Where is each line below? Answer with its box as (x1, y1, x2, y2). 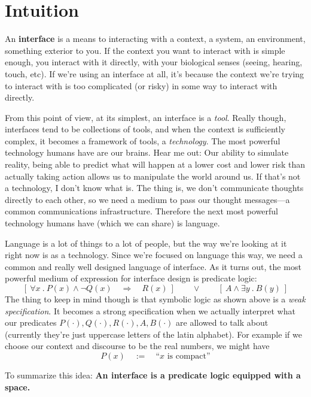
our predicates (5, 316, 57, 329)
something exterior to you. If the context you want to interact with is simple (5, 44, 285, 56)
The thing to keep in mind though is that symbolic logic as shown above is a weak (5, 293, 306, 305)
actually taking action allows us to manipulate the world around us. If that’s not (5, 169, 301, 182)
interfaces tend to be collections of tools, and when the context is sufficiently (5, 123, 285, 135)
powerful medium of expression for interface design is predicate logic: (5, 272, 257, 284)
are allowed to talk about (176, 316, 269, 329)
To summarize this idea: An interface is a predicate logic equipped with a (5, 368, 301, 381)
